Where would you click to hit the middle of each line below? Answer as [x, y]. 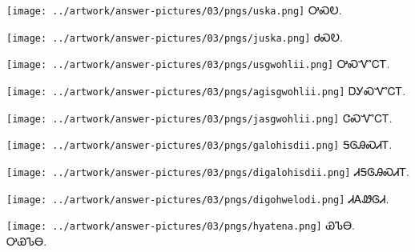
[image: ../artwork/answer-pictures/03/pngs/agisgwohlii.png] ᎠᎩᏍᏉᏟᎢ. [206, 90]
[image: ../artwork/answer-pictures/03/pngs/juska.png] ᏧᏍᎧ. [175, 36]
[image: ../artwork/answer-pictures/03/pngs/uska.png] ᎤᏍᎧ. [174, 10]
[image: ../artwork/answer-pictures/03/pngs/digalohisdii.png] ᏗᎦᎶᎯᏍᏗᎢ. [208, 171]
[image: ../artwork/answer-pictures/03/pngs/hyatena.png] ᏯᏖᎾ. [181, 225]
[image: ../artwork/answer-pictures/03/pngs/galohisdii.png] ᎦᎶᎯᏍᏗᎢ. [199, 144]
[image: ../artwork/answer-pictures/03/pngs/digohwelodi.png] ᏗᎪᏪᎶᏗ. [198, 198]
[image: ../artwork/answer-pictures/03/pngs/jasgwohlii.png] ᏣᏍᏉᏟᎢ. [199, 117]
